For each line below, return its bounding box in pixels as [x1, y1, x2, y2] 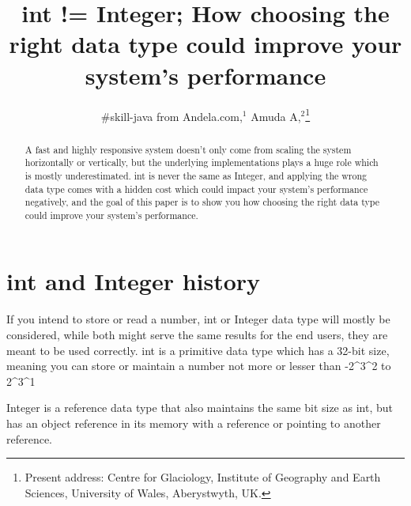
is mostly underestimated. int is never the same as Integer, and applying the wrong [25, 168, 367, 182]
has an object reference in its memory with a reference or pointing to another [6, 414, 381, 431]
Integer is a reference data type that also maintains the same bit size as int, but [6, 399, 393, 416]
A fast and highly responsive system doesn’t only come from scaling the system [25, 142, 352, 156]
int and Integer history [6, 265, 261, 297]
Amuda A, [251, 108, 301, 124]
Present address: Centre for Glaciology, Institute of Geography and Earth [25, 469, 381, 485]
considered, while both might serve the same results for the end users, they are [6, 327, 388, 343]
